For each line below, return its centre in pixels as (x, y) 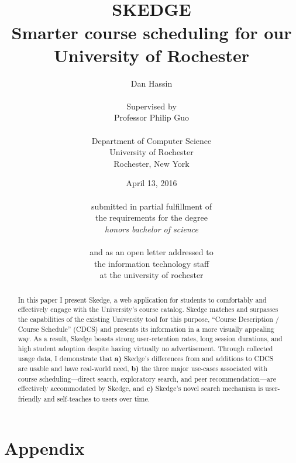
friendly (30, 399)
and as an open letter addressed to (152, 252)
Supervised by (152, 106)
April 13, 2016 (152, 183)
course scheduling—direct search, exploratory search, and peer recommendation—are (147, 378)
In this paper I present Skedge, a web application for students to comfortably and (142, 299)
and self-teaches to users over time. (97, 399)
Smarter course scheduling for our (152, 32)
